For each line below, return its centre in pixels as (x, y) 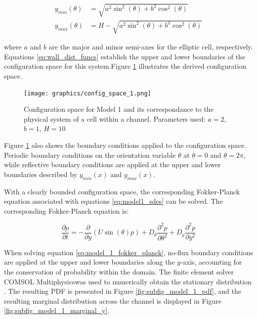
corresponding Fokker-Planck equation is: (66, 210)
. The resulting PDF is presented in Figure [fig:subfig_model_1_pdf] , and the (123, 291)
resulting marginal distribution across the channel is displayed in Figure (113, 300)
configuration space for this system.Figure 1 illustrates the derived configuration (125, 66)
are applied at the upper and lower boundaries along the (89, 262)
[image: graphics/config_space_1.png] (87, 93)
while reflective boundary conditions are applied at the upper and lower (112, 164)
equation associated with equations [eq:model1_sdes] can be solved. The (113, 201)
